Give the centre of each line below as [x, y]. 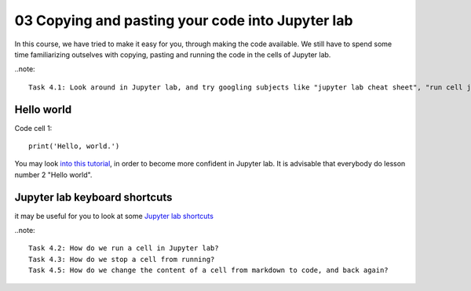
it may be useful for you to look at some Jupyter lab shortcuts [114, 216]
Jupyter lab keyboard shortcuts [93, 197]
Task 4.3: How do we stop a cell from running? [122, 259]
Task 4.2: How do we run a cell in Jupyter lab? [124, 248]
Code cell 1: [33, 128]
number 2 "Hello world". [53, 175]
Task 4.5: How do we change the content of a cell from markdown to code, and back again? [208, 270]
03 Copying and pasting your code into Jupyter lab [184, 20]
